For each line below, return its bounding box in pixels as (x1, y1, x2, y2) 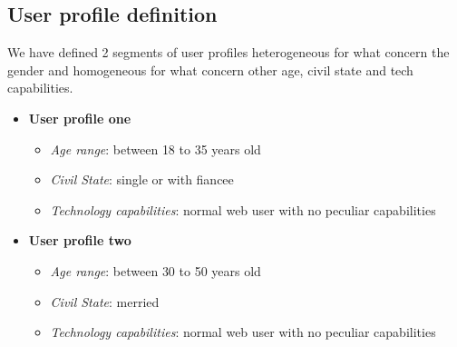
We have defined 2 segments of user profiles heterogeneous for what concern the (7, 43, 450, 62)
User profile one (28, 108, 131, 127)
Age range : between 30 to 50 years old (50, 261, 261, 280)
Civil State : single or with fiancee (50, 170, 234, 189)
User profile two (28, 231, 131, 250)
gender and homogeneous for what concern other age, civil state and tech (7, 60, 413, 79)
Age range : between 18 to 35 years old (50, 139, 261, 158)
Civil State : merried (50, 292, 160, 311)
